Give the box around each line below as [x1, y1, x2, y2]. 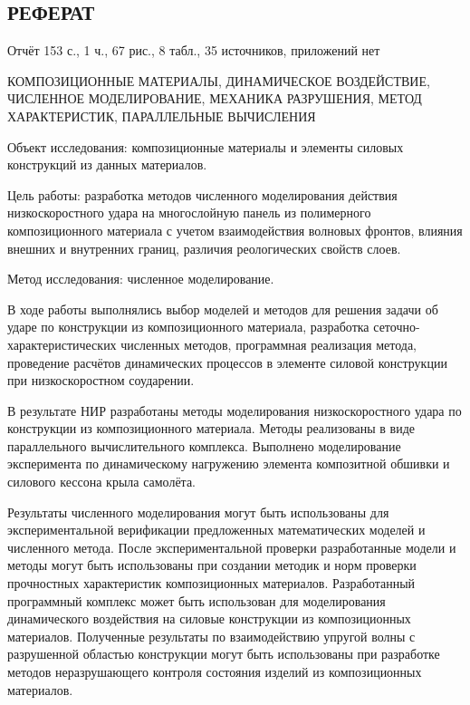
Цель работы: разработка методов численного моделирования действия [7, 185, 398, 204]
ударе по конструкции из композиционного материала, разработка [7, 317, 369, 336]
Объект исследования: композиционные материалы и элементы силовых [7, 137, 404, 156]
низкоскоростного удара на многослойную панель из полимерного [7, 203, 371, 222]
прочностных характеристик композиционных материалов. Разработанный [7, 574, 416, 593]
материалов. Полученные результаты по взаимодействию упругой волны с [7, 626, 416, 645]
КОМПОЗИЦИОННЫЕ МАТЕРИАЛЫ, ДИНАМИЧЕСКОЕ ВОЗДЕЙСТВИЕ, [7, 71, 430, 90]
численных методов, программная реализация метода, [120, 334, 417, 353]
